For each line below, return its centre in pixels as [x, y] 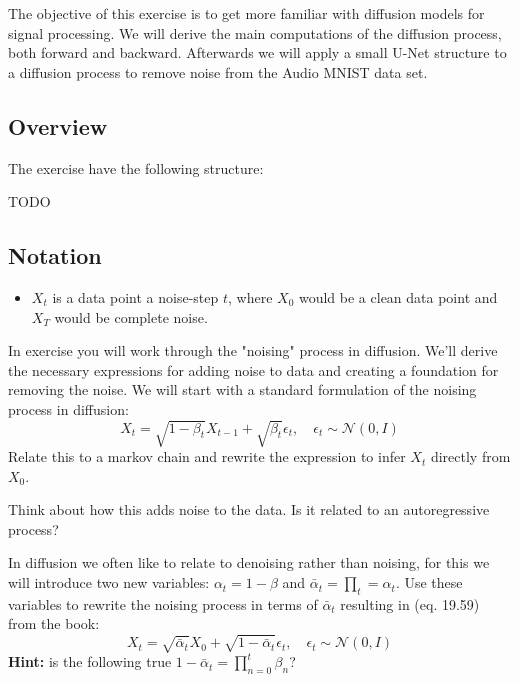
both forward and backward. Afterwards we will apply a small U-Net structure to [257, 52]
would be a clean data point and [398, 296]
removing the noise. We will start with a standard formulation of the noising [242, 389]
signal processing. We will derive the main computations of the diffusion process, [255, 32]
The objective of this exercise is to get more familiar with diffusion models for [246, 13]
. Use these [429, 582]
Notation [55, 255]
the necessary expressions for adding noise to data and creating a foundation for [253, 369]
